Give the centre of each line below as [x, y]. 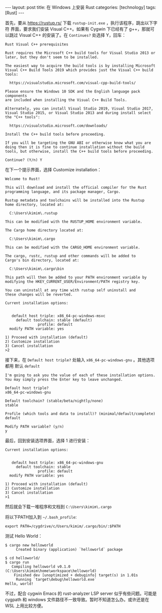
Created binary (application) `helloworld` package [69, 549]
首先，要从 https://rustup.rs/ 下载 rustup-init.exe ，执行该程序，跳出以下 [79, 23]
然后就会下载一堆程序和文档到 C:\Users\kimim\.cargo [58, 507]
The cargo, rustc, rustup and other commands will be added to [71, 256]
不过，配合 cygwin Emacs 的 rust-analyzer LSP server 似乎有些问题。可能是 [81, 593]
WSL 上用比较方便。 [25, 606]
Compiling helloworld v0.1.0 [41, 567]
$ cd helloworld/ [23, 558]
